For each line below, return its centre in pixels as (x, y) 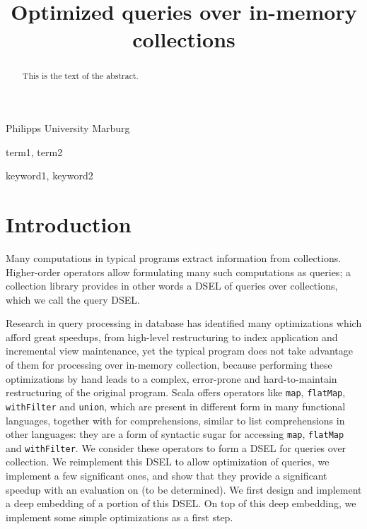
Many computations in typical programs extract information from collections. (174, 257)
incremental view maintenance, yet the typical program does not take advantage (179, 351)
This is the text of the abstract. (80, 76)
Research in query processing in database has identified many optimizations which (184, 323)
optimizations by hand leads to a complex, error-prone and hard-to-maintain (171, 378)
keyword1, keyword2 (49, 176)
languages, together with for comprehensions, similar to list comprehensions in (175, 420)
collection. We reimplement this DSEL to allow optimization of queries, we (168, 462)
